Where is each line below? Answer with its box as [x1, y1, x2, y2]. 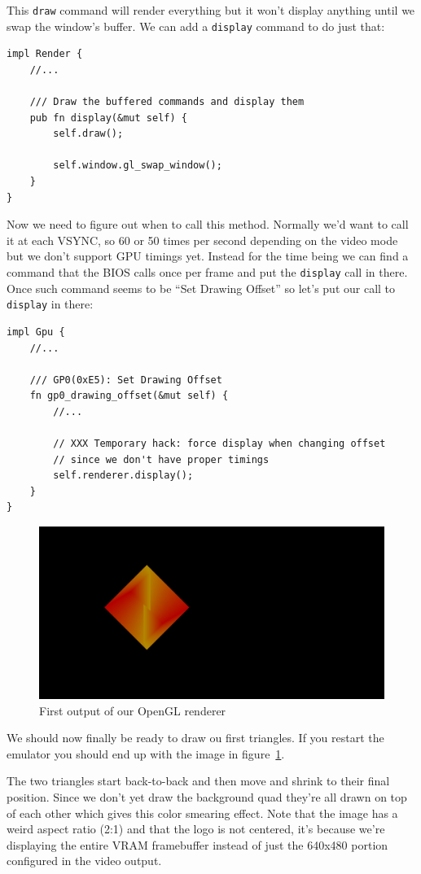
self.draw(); [53, 128, 124, 140]
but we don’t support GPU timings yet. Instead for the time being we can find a [7, 247, 409, 264]
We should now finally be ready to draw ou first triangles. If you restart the [7, 729, 384, 746]
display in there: [7, 295, 94, 312]
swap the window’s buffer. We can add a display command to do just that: [7, 17, 385, 34]
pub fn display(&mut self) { [29, 111, 187, 124]
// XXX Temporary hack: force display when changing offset [53, 438, 386, 450]
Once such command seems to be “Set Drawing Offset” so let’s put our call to [7, 279, 396, 296]
